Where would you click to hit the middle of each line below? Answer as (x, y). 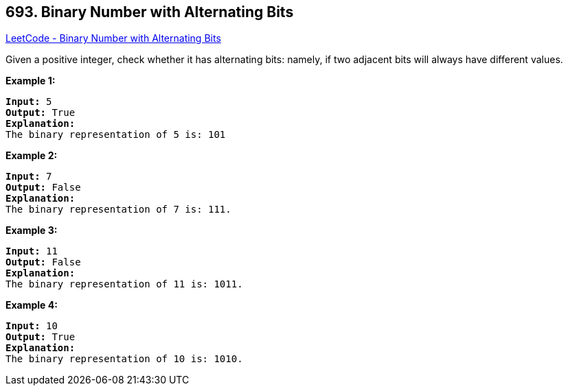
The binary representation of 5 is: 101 (116, 135)
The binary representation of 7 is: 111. (118, 210)
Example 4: (32, 305)
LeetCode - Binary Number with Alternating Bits (113, 38)
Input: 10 (32, 326)
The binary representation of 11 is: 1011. (124, 284)
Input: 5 (29, 102)
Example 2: (32, 156)
